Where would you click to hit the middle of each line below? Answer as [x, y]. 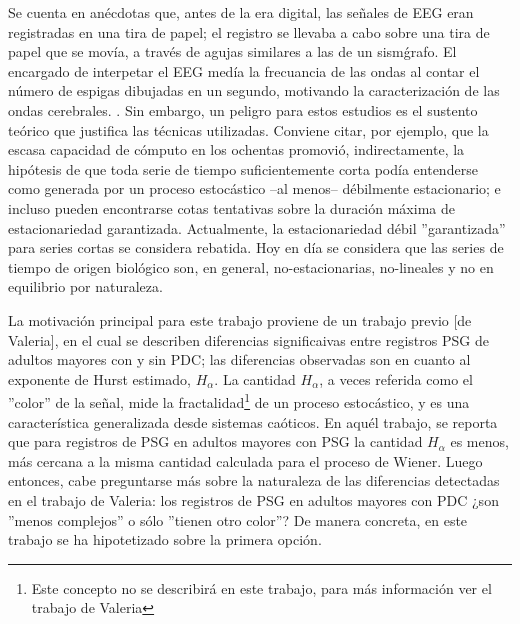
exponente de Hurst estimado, [99, 378]
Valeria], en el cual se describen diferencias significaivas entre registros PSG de [248, 339]
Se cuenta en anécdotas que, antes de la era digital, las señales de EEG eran [241, 12]
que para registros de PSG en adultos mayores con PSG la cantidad [215, 441]
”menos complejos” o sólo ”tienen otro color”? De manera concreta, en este [238, 519]
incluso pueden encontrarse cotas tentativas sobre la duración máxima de [231, 207]
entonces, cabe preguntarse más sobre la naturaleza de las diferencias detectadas [254, 480]
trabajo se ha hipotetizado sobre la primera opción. [165, 539]
